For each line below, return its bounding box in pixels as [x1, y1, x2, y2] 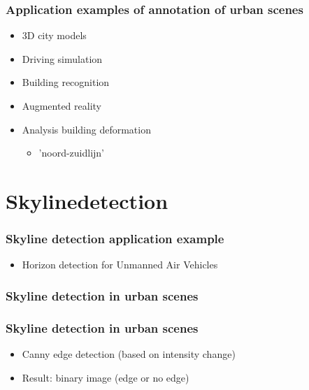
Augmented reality [22, 99, 102, 113]
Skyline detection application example [6, 230, 224, 247]
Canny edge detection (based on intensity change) [22, 347, 236, 361]
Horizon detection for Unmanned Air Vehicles [22, 257, 218, 272]
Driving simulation [22, 51, 103, 66]
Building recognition [22, 75, 110, 89]
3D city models [22, 28, 87, 43]
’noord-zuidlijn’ [38, 145, 105, 160]
